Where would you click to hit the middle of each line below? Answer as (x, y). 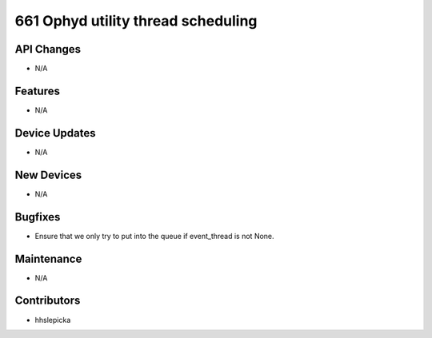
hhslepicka (53, 320)
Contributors (48, 301)
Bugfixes (38, 217)
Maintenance (48, 258)
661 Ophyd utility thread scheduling (136, 21)
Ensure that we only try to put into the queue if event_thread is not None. (155, 236)
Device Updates (55, 133)
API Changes (48, 49)
